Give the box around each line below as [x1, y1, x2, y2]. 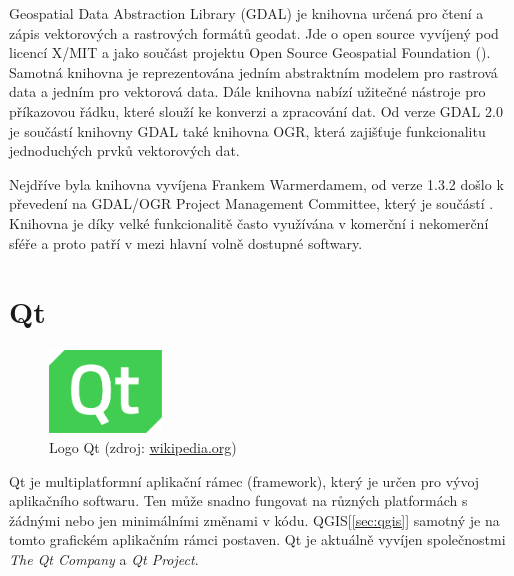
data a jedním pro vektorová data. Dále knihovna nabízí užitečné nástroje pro [9, 81, 486, 102]
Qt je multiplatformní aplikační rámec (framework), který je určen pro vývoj [9, 470, 480, 491]
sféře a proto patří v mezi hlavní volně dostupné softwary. [9, 232, 363, 253]
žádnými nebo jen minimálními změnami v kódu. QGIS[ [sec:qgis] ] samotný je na [9, 509, 500, 530]
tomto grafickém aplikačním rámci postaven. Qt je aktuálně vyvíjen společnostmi [9, 529, 506, 550]
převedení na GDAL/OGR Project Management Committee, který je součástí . [9, 193, 494, 214]
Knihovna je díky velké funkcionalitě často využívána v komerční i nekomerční [9, 212, 489, 233]
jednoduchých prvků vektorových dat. [9, 140, 240, 161]
